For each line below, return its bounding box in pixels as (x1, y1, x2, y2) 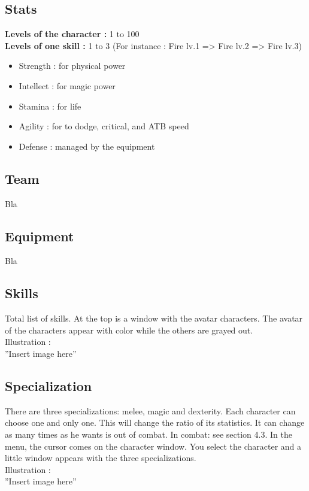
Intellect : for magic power (19, 79, 116, 92)
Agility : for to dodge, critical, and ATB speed (19, 120, 189, 132)
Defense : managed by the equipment (19, 140, 155, 152)
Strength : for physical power (19, 59, 126, 72)
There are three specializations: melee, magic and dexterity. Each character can (5, 404, 296, 417)
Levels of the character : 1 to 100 (5, 28, 140, 40)
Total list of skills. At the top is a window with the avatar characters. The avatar (5, 312, 303, 325)
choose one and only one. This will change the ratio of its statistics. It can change (5, 416, 305, 429)
